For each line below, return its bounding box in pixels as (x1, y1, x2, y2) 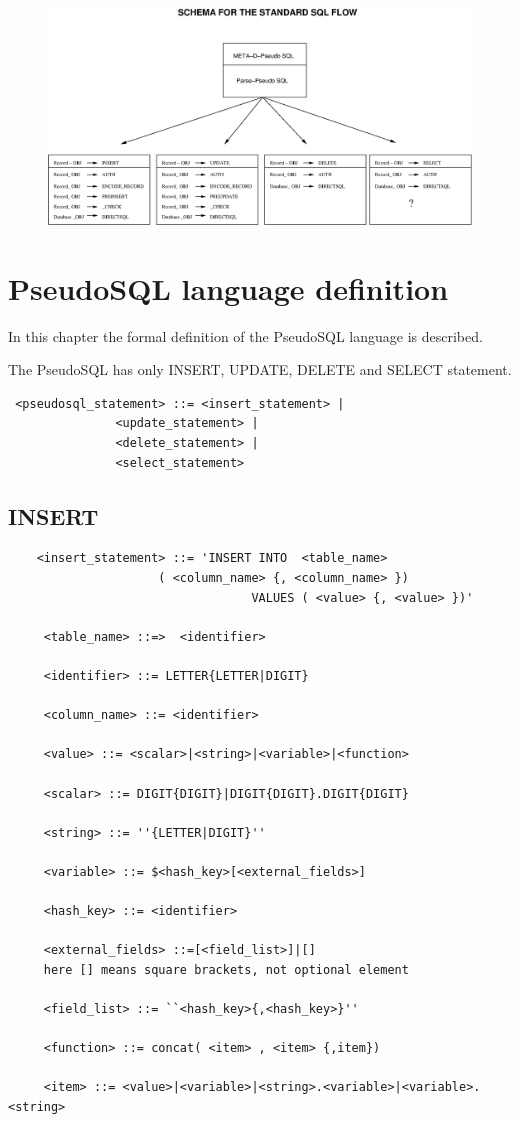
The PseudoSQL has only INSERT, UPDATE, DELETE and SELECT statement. (8, 359, 512, 380)
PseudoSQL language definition (8, 267, 449, 308)
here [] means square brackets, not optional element (43, 962, 409, 977)
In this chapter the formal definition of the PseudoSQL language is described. (8, 325, 483, 346)
